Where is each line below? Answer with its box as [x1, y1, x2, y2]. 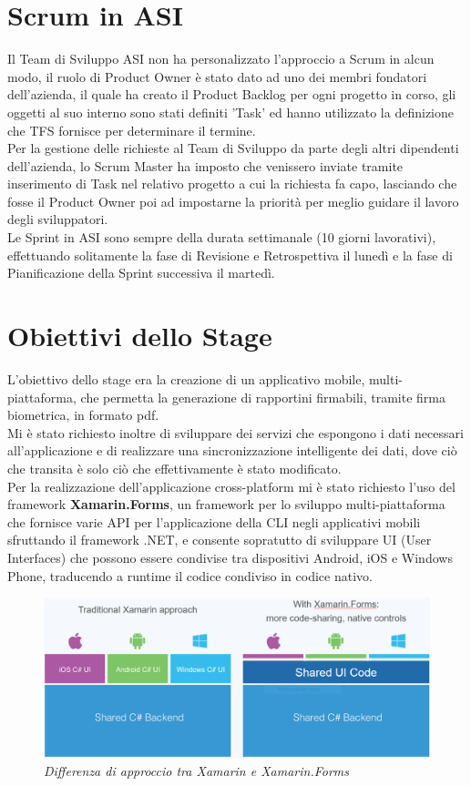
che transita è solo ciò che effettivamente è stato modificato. [7, 458, 342, 477]
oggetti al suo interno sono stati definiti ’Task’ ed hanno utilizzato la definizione [7, 102, 454, 121]
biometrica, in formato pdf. [7, 405, 159, 424]
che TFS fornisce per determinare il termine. [7, 120, 256, 139]
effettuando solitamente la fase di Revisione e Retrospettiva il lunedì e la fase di [7, 245, 453, 264]
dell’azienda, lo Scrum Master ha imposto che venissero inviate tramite [7, 156, 404, 175]
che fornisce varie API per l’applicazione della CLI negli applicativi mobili [7, 512, 421, 531]
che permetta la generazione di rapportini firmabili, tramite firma [80, 387, 446, 406]
